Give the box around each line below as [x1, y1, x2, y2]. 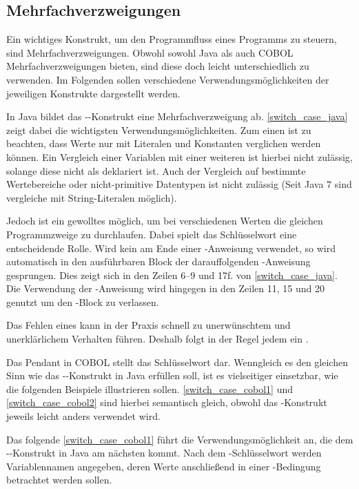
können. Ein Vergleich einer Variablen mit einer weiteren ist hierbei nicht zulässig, [6, 149, 353, 164]
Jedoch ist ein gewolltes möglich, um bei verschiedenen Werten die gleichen [6, 213, 323, 228]
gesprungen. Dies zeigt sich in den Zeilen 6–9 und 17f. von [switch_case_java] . [6, 267, 338, 282]
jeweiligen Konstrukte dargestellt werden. [6, 86, 181, 100]
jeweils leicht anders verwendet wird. [6, 409, 161, 423]
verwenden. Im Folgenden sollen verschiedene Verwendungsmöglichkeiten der [6, 72, 329, 86]
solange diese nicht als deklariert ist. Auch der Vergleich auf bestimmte [6, 163, 306, 178]
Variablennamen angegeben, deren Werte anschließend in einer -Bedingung [6, 459, 321, 473]
